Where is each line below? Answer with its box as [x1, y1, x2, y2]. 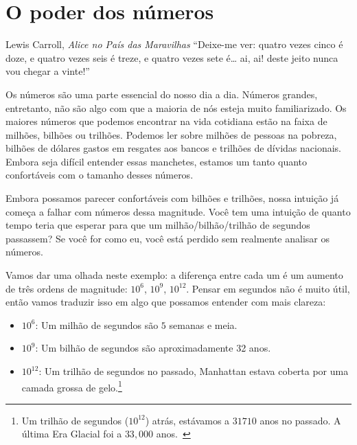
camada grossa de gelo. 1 [21, 378, 122, 394]
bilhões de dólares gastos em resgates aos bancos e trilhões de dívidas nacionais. [5, 141, 341, 155]
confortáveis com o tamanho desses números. [5, 168, 194, 182]
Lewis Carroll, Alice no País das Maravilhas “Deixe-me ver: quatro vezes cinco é [5, 37, 343, 52]
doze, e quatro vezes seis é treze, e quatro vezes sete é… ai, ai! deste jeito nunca [5, 50, 338, 65]
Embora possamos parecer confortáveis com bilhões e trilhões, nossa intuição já [5, 191, 339, 205]
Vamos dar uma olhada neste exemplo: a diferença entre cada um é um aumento [5, 268, 343, 282]
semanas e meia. [169, 317, 238, 332]
